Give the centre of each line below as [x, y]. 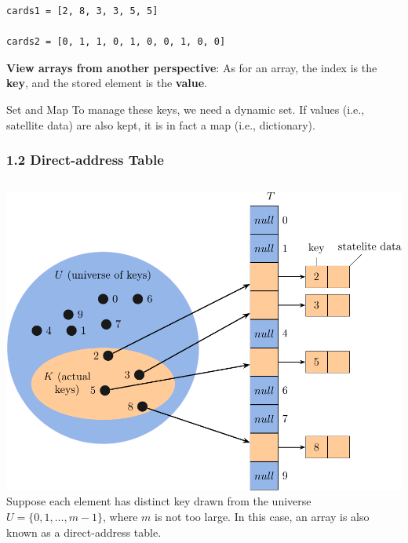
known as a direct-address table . [84, 532]
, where [120, 516]
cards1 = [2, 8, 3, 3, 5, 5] [82, 11]
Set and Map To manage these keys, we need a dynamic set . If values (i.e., [186, 109]
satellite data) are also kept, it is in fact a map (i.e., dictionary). [161, 124]
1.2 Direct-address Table [85, 160]
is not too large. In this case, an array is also [262, 516]
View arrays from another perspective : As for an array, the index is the [192, 67]
